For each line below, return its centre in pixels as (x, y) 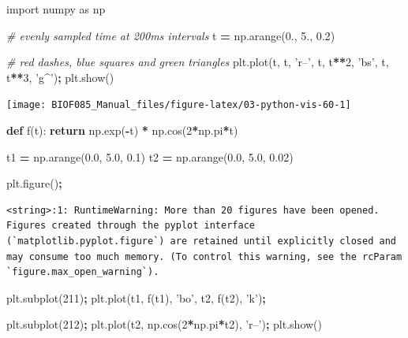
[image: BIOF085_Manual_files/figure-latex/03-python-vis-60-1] (179, 105)
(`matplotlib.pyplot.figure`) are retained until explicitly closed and (201, 241)
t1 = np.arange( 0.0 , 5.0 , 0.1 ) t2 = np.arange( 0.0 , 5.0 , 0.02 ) (150, 156)
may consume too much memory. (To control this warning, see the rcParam (204, 256)
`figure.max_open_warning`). (83, 272)
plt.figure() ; (34, 183)
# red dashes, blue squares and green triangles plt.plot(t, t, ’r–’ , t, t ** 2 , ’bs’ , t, (198, 62)
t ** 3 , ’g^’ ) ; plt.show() (60, 77)
